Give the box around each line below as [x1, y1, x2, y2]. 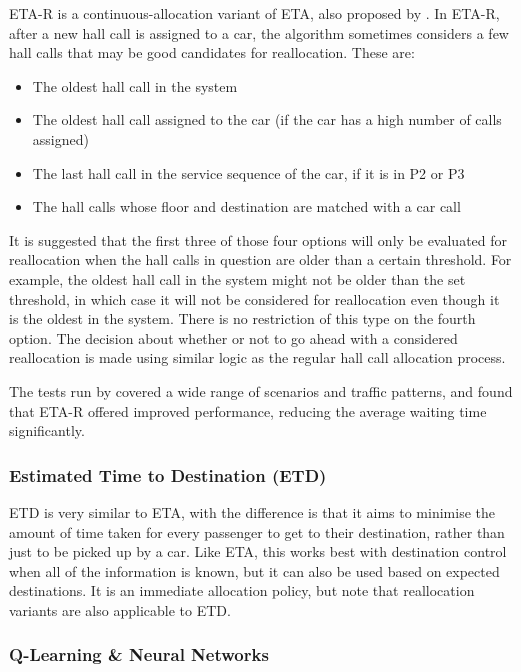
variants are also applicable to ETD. [9, 599, 231, 620]
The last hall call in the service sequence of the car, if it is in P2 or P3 [32, 162, 465, 183]
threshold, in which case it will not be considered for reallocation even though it [9, 288, 500, 309]
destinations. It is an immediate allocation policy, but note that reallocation [9, 580, 475, 601]
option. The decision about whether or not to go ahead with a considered [9, 327, 458, 348]
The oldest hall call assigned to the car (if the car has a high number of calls [32, 109, 502, 130]
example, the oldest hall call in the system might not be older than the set [9, 268, 466, 289]
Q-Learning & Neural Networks [9, 642, 269, 667]
